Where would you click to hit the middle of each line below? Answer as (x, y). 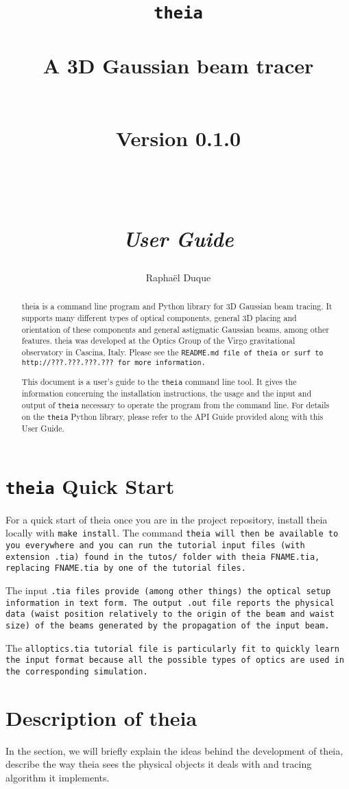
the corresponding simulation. (77, 671)
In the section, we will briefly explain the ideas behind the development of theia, (174, 750)
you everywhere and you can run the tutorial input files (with (155, 546)
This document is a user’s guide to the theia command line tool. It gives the (159, 381)
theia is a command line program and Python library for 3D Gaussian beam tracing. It (177, 306)
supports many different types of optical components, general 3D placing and (159, 317)
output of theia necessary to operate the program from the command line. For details (176, 404)
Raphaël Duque (178, 277)
